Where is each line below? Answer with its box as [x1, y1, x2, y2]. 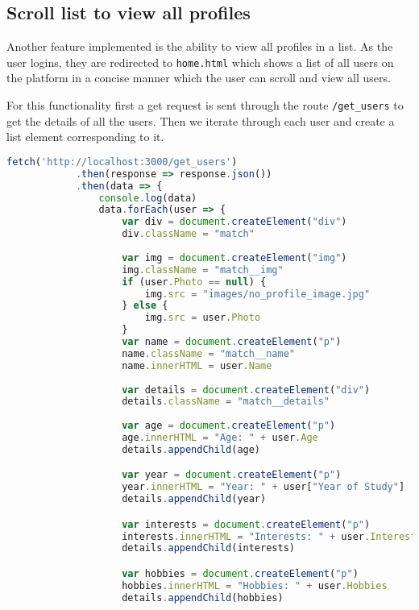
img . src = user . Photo [144, 312, 261, 324]
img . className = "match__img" [122, 264, 284, 276]
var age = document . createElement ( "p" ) [122, 420, 336, 432]
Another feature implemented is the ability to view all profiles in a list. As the [6, 38, 393, 55]
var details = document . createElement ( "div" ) [122, 384, 371, 396]
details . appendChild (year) [122, 493, 267, 505]
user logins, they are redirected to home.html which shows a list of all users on [6, 53, 394, 70]
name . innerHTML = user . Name [122, 359, 272, 371]
